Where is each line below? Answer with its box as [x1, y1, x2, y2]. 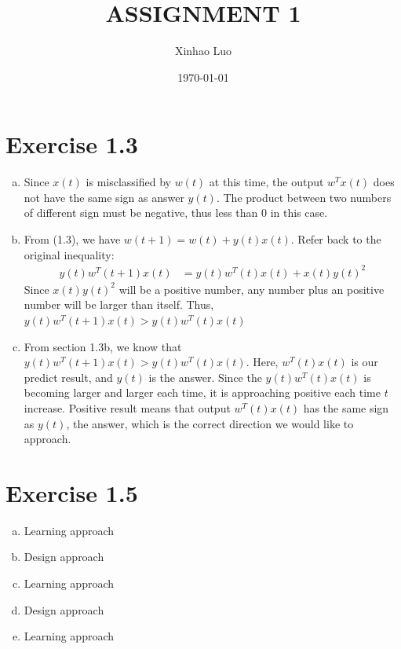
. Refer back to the [290, 231, 381, 247]
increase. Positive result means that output [24, 399, 231, 416]
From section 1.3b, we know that [24, 338, 182, 354]
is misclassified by [86, 174, 171, 190]
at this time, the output [209, 174, 324, 190]
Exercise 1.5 [5, 476, 138, 508]
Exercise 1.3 [5, 128, 138, 160]
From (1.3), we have [24, 231, 121, 247]
